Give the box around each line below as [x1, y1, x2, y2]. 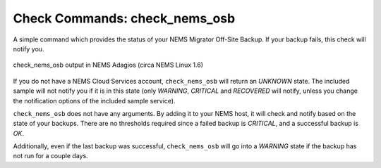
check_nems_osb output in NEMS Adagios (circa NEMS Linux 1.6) [13, 60, 204, 70]
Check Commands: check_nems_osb [13, 11, 236, 26]
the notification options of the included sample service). [13, 96, 176, 105]
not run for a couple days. [13, 152, 88, 160]
